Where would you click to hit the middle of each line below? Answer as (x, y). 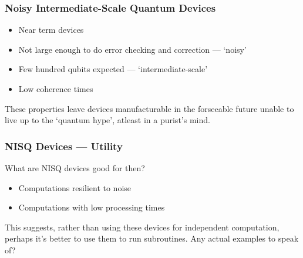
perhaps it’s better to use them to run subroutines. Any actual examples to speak (152, 238)
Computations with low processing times (92, 207)
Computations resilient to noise (75, 187)
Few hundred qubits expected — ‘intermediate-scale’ (113, 69)
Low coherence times (56, 89)
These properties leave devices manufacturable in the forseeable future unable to (149, 108)
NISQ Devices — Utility (64, 146)
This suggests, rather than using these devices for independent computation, (142, 227)
